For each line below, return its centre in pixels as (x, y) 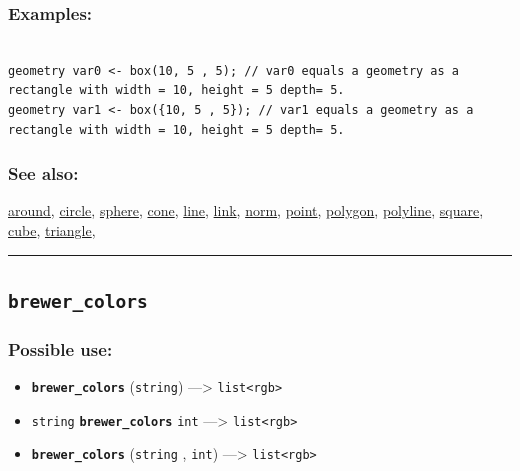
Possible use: (60, 348)
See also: (43, 173)
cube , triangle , (52, 230)
